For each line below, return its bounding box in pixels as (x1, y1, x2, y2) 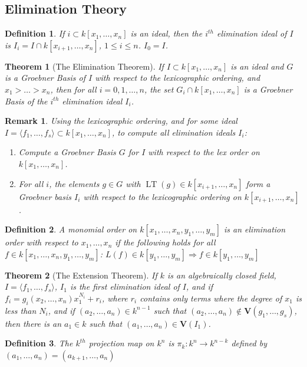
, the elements (49, 177, 100, 189)
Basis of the (5, 94, 48, 107)
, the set (144, 83, 174, 95)
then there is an (5, 317, 62, 329)
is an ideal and (230, 60, 284, 72)
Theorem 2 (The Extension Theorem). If (5, 268, 157, 281)
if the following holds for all (115, 236, 216, 248)
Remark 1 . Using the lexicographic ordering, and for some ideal (5, 114, 237, 127)
